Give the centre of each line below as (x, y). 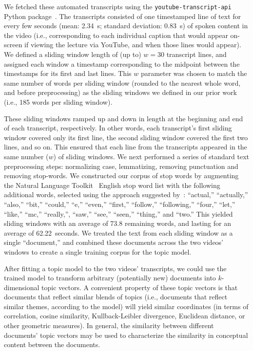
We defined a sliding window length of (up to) (73, 54)
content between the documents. (52, 344)
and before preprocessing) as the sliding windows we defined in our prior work (120, 92)
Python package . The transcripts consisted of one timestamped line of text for (123, 16)
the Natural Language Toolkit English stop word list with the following (112, 185)
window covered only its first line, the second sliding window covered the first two (126, 137)
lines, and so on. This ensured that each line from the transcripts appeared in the (126, 147)
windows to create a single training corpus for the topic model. (98, 251)
